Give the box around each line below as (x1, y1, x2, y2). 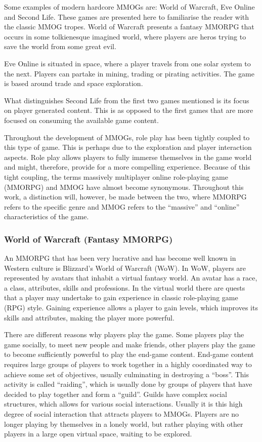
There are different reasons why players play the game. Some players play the (4, 329, 244, 340)
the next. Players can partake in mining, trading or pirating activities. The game (4, 68, 254, 78)
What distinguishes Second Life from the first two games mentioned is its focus (4, 95, 249, 105)
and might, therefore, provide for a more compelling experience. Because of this (4, 162, 250, 172)
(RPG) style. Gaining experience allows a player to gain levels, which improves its (4, 302, 258, 313)
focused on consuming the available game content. (4, 114, 159, 125)
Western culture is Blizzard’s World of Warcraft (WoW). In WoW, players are (4, 262, 246, 273)
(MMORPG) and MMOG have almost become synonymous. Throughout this (4, 181, 244, 192)
